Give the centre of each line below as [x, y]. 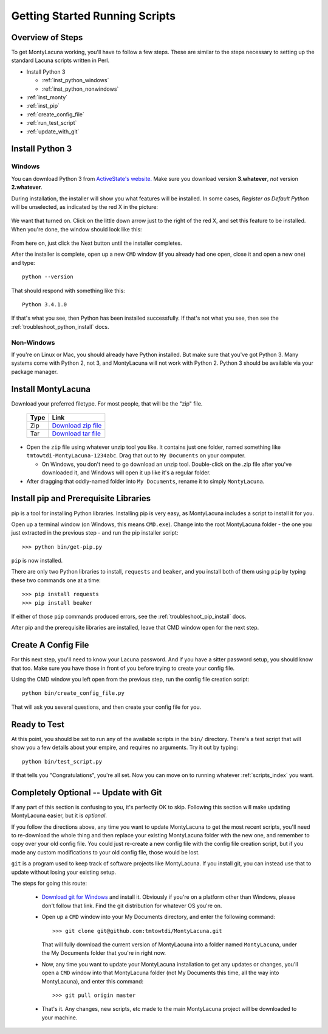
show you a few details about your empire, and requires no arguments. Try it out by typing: [125, 747]
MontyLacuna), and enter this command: [93, 981]
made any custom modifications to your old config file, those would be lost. [105, 852]
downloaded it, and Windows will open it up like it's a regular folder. [126, 473]
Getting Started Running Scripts [94, 16]
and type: [23, 262]
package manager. [35, 371]
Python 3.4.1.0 [45, 305]
